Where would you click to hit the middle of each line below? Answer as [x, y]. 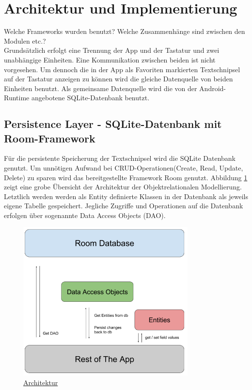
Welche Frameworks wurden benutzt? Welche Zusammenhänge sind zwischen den [125, 31]
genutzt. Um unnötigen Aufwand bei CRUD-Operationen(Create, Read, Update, [124, 168]
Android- [213, 88]
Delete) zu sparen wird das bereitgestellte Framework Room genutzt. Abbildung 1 [126, 177]
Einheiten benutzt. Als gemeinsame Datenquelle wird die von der [101, 88]
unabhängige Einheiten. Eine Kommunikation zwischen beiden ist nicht [110, 59]
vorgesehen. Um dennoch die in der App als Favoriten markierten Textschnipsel [122, 69]
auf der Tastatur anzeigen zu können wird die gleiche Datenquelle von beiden [118, 79]
